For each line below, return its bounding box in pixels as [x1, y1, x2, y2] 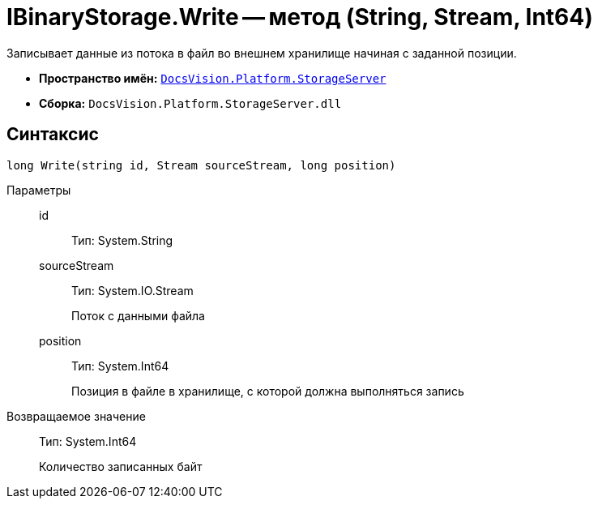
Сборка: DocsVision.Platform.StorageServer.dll [39, 96, 342, 110]
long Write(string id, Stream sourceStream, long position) [6, 158, 396, 172]
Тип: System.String [71, 233, 173, 247]
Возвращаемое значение [6, 409, 146, 423]
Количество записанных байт [39, 459, 203, 473]
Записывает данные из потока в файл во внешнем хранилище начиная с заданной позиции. [6, 45, 517, 60]
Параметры [6, 182, 71, 197]
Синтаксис [6, 124, 99, 145]
